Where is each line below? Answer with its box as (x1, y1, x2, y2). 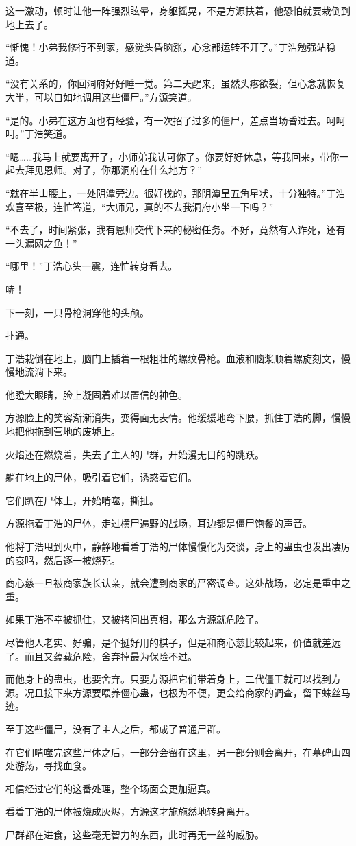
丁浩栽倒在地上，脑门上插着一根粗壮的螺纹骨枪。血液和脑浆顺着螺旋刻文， (5, 351, 341, 365)
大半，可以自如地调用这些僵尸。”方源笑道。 (5, 89, 197, 104)
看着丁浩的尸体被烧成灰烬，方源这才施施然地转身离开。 (5, 804, 255, 819)
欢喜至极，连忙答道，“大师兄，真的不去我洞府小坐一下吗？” (5, 199, 274, 213)
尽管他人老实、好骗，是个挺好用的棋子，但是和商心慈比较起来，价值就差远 (5, 635, 341, 649)
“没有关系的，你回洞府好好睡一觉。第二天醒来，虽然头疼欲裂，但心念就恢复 (5, 76, 346, 91)
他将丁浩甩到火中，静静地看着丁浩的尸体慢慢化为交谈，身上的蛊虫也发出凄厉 (5, 539, 351, 554)
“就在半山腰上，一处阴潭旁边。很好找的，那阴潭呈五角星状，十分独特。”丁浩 (5, 185, 346, 200)
